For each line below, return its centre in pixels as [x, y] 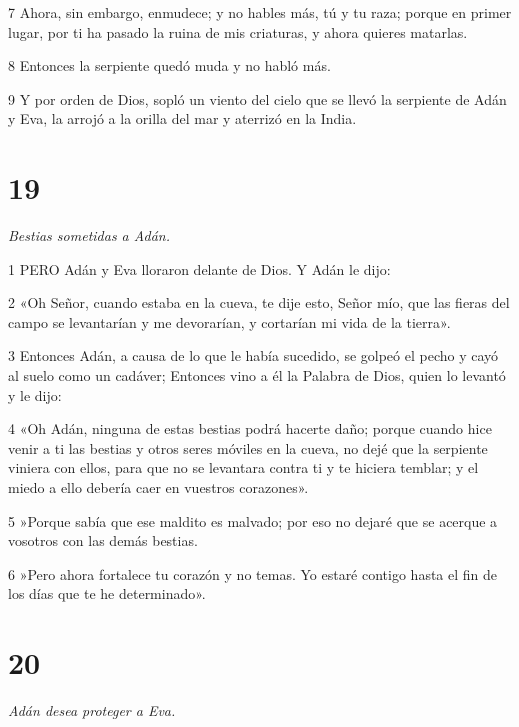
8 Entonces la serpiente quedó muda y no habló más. [169, 65]
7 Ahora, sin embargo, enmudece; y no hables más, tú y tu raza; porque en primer [260, 12]
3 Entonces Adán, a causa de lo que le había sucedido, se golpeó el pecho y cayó [253, 355]
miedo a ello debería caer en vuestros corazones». [158, 487]
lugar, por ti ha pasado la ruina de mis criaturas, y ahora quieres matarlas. [238, 31]
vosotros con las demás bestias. [103, 540]
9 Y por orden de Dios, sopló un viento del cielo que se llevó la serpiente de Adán [257, 98]
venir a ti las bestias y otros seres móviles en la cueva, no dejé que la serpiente [248, 447]
